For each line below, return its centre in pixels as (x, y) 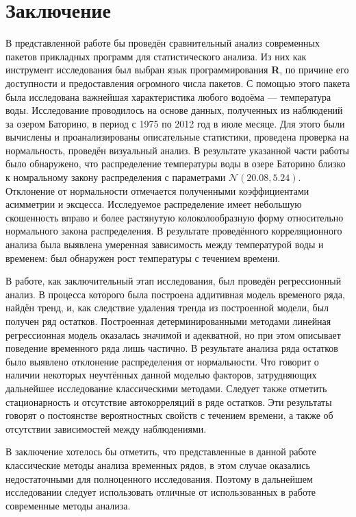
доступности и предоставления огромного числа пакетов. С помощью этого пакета (178, 83)
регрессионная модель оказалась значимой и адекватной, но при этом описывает (173, 334)
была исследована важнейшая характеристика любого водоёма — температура (168, 96)
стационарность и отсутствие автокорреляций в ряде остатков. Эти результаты (169, 401)
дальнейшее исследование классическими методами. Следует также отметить (166, 388)
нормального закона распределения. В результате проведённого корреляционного (174, 231)
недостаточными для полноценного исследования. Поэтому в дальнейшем (159, 478)
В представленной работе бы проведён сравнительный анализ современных (163, 43)
